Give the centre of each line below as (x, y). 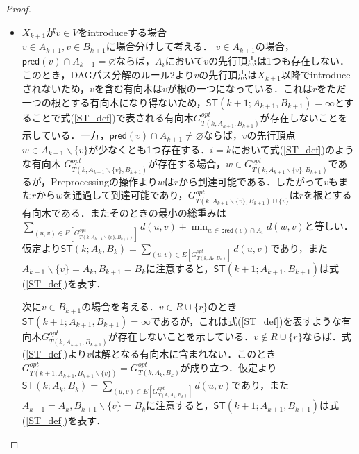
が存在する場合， (186, 163)
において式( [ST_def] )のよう (293, 149)
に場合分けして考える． (159, 46)
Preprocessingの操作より (104, 181)
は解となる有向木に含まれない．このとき (184, 354)
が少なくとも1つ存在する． (149, 149)
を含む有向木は (128, 89)
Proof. (18, 8)
